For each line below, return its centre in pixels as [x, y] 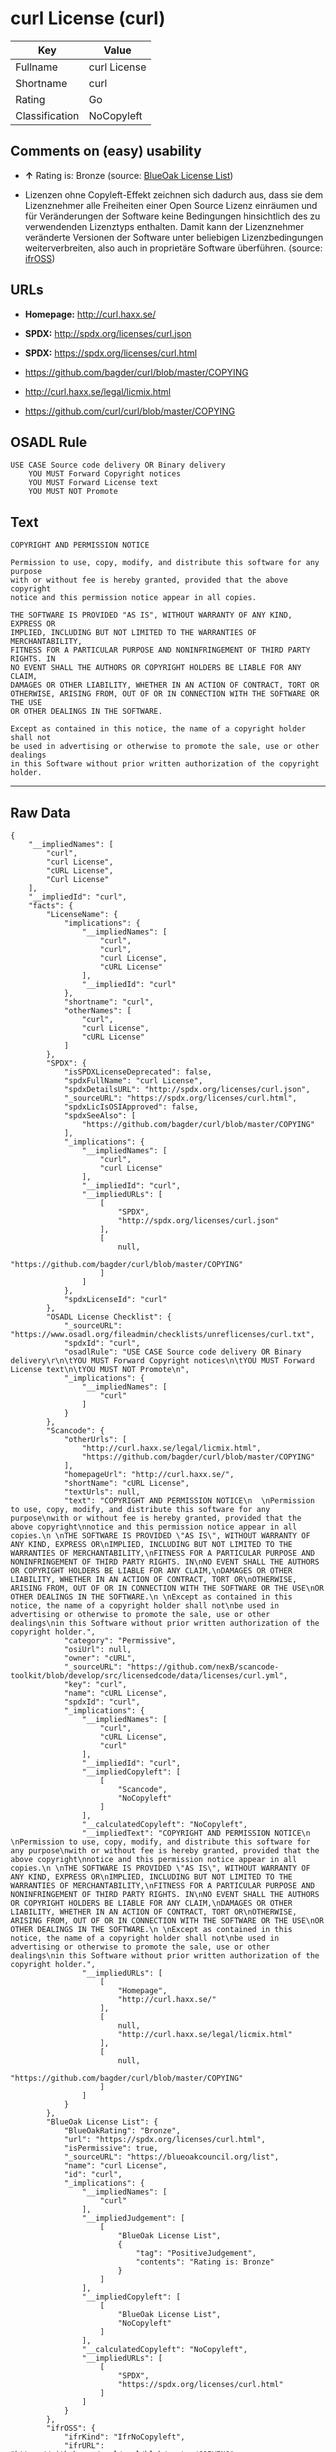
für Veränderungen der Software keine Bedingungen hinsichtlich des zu [172, 216]
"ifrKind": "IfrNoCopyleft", [124, 2437]
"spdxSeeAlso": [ [100, 1116]
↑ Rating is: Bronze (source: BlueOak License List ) [129, 175]
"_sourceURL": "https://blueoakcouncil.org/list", [171, 2157]
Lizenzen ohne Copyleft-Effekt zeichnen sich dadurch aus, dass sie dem [174, 194]
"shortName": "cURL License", [126, 1483]
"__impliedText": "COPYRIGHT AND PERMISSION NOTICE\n [196, 1833]
